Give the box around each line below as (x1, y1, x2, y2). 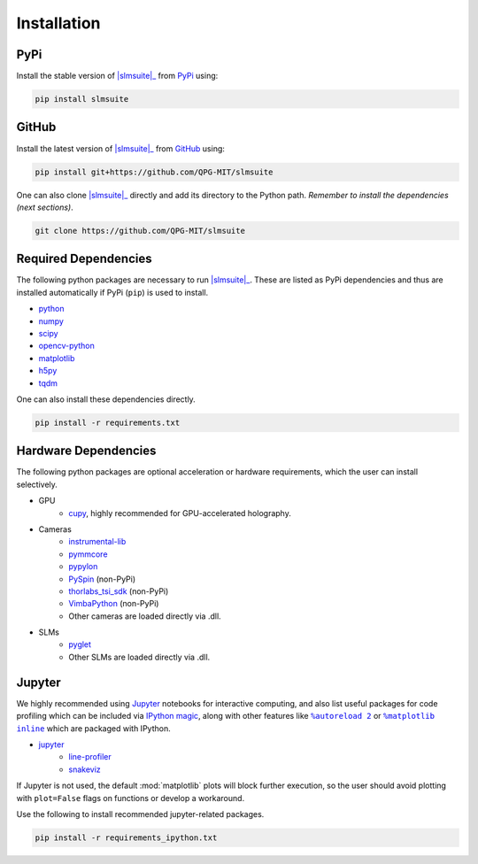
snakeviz (68, 764, 101, 775)
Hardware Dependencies (16, 444, 157, 459)
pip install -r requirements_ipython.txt (35, 832, 218, 843)
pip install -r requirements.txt (35, 417, 181, 428)
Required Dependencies (16, 251, 152, 266)
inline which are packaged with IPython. (16, 722, 172, 734)
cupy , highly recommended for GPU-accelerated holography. (68, 507, 291, 518)
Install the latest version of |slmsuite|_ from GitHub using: (16, 143, 226, 154)
